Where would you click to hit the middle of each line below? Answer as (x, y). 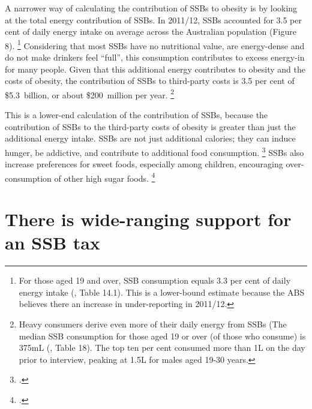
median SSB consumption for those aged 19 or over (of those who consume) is (162, 336)
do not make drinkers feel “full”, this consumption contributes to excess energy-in (155, 57)
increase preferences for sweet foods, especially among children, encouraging (144, 164)
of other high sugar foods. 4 (105, 177)
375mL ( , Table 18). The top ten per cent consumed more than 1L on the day (162, 348)
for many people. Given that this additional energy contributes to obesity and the (155, 69)
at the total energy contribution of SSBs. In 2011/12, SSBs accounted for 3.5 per (153, 19)
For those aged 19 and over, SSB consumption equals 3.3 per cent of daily (155, 280)
